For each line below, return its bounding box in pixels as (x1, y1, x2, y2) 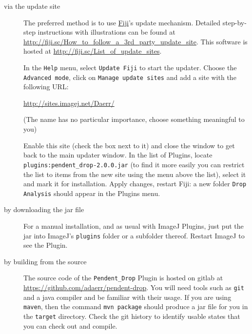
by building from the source (4, 256, 87, 266)
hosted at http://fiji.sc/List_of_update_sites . (23, 46, 162, 56)
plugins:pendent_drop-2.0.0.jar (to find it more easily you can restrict (23, 159, 245, 169)
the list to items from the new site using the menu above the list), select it (23, 169, 246, 179)
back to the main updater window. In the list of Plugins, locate (23, 150, 213, 160)
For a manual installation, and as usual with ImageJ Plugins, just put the (23, 221, 244, 231)
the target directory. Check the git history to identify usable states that (23, 311, 240, 321)
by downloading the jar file (4, 204, 84, 215)
